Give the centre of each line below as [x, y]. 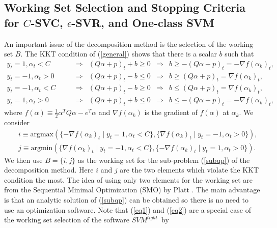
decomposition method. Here [49, 170]
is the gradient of [171, 112]
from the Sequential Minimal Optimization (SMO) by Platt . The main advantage [132, 190]
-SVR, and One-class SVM [143, 22]
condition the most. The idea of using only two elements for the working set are [129, 179]
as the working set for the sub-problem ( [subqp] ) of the [164, 160]
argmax [42, 134]
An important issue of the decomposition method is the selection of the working [129, 44]
